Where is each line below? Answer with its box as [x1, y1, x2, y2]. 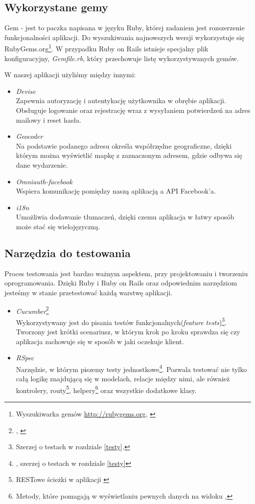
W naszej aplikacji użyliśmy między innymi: [4, 69, 136, 80]
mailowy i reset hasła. [16, 114, 82, 125]
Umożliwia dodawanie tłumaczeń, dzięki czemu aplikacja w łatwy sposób [16, 212, 234, 222]
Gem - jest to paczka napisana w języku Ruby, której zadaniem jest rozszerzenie [4, 22, 245, 33]
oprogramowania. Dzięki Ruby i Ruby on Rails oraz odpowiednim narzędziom [4, 278, 237, 288]
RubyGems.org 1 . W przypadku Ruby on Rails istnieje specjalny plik [4, 42, 209, 54]
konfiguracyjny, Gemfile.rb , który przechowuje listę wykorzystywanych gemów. [4, 53, 239, 63]
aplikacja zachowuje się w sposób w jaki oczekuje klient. [16, 336, 184, 346]
